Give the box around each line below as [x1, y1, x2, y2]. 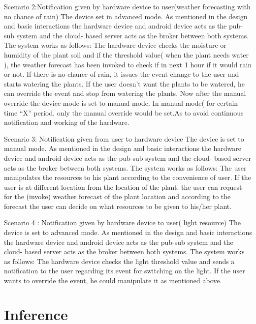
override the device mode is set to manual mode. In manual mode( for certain [4, 97, 238, 108]
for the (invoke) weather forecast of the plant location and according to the [4, 191, 231, 202]
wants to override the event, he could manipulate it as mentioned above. [4, 275, 222, 286]
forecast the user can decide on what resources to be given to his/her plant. [4, 201, 232, 211]
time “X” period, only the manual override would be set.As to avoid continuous [4, 107, 244, 118]
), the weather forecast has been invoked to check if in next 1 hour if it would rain [4, 59, 252, 69]
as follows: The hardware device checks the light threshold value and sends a [4, 256, 235, 266]
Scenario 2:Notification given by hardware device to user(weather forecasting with [4, 1, 251, 11]
